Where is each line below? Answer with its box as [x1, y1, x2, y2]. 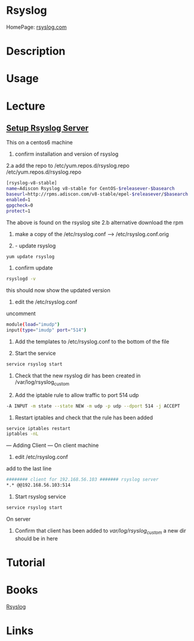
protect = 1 [6, 208, 31, 214]
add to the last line [6, 465, 52, 472]
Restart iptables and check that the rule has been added [14, 414, 153, 421]
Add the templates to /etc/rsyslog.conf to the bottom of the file [14, 338, 170, 345]
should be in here [14, 534, 58, 542]
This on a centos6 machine [6, 139, 73, 146]
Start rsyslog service [14, 493, 66, 500]
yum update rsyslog [6, 253, 55, 259]
